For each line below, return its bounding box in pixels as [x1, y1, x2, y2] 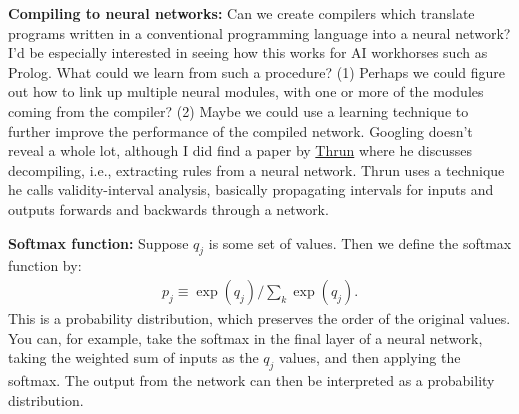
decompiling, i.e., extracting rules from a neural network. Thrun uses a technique [8, 159, 505, 180]
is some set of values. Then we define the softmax [208, 232, 512, 253]
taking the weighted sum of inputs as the [8, 347, 259, 368]
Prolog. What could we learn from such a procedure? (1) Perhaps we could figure [8, 61, 506, 82]
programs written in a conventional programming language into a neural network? [8, 22, 511, 43]
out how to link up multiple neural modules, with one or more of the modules [8, 81, 484, 102]
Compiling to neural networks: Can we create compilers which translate [8, 3, 475, 23]
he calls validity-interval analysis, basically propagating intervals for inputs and [8, 179, 494, 200]
